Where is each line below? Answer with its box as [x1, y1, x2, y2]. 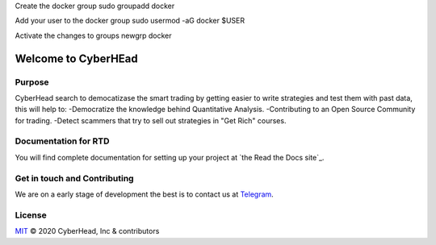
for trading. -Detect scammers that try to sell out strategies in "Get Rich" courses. [15, 115, 287, 125]
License [15, 210, 48, 221]
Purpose [15, 77, 49, 88]
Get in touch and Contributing [15, 172, 134, 184]
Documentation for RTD [15, 135, 110, 147]
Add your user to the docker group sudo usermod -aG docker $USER [15, 16, 245, 26]
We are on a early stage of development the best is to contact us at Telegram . [15, 189, 274, 199]
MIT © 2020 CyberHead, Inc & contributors [15, 226, 160, 236]
